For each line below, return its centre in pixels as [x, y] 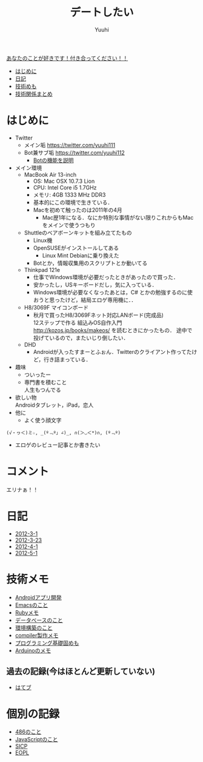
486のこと [28, 732]
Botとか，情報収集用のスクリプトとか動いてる [90, 263]
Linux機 [43, 240]
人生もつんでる [43, 390]
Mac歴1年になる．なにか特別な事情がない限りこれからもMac [118, 217]
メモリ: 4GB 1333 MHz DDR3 [69, 194]
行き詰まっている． [67, 359]
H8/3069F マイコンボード [56, 307]
